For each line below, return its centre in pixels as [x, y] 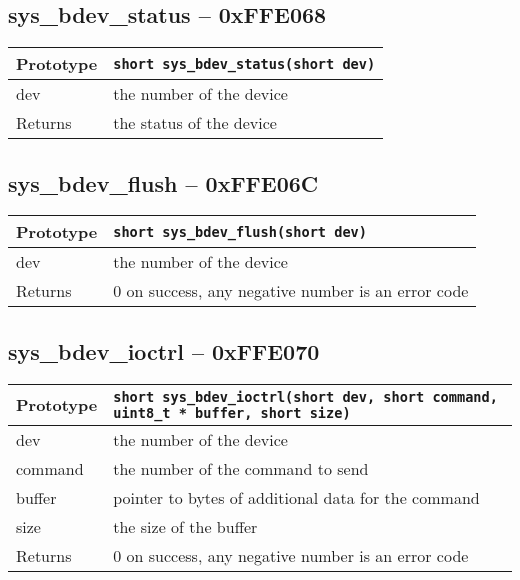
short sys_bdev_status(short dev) [244, 63]
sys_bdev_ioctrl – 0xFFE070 [164, 350]
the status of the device [195, 123]
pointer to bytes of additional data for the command [296, 497]
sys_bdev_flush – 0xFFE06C [163, 182]
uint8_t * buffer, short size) [232, 412]
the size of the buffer [185, 526]
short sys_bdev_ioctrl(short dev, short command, [305, 396]
